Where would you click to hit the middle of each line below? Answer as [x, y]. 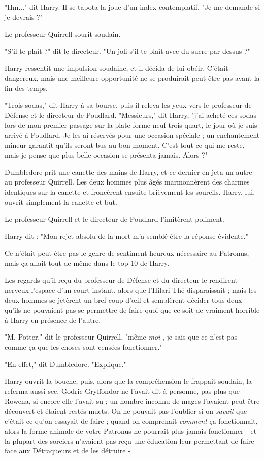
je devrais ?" [24, 17]
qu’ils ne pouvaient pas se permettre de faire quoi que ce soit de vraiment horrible [132, 310]
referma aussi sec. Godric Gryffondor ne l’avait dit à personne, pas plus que [122, 391]
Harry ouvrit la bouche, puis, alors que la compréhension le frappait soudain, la [128, 381]
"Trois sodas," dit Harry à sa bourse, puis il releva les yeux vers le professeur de [128, 105]
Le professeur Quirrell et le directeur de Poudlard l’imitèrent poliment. [114, 219]
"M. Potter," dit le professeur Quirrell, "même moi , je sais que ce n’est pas [121, 337]
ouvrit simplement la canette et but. [61, 202]
